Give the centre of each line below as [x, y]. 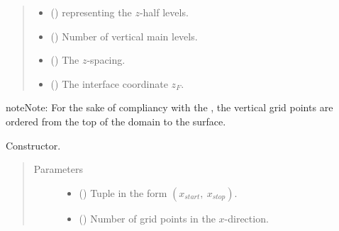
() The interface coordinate [109, 83]
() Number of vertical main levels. [124, 36]
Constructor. [33, 145]
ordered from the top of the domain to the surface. [116, 121]
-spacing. [106, 60]
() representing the [91, 12]
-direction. [246, 218]
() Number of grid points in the [147, 218]
